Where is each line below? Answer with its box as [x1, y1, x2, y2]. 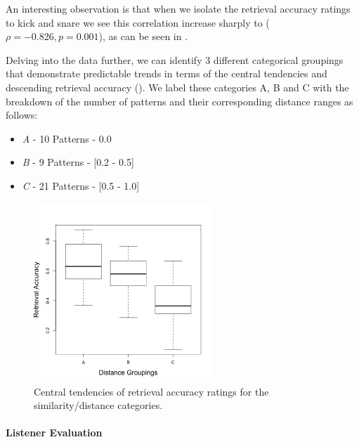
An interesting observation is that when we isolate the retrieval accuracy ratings [6, 1, 351, 15]
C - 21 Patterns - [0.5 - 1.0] [22, 178, 140, 193]
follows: [6, 108, 38, 122]
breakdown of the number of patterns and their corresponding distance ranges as [6, 93, 353, 108]
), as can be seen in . [98, 29, 188, 44]
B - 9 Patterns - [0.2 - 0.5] [22, 155, 134, 169]
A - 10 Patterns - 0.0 [22, 131, 112, 145]
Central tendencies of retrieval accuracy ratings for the [34, 384, 269, 398]
